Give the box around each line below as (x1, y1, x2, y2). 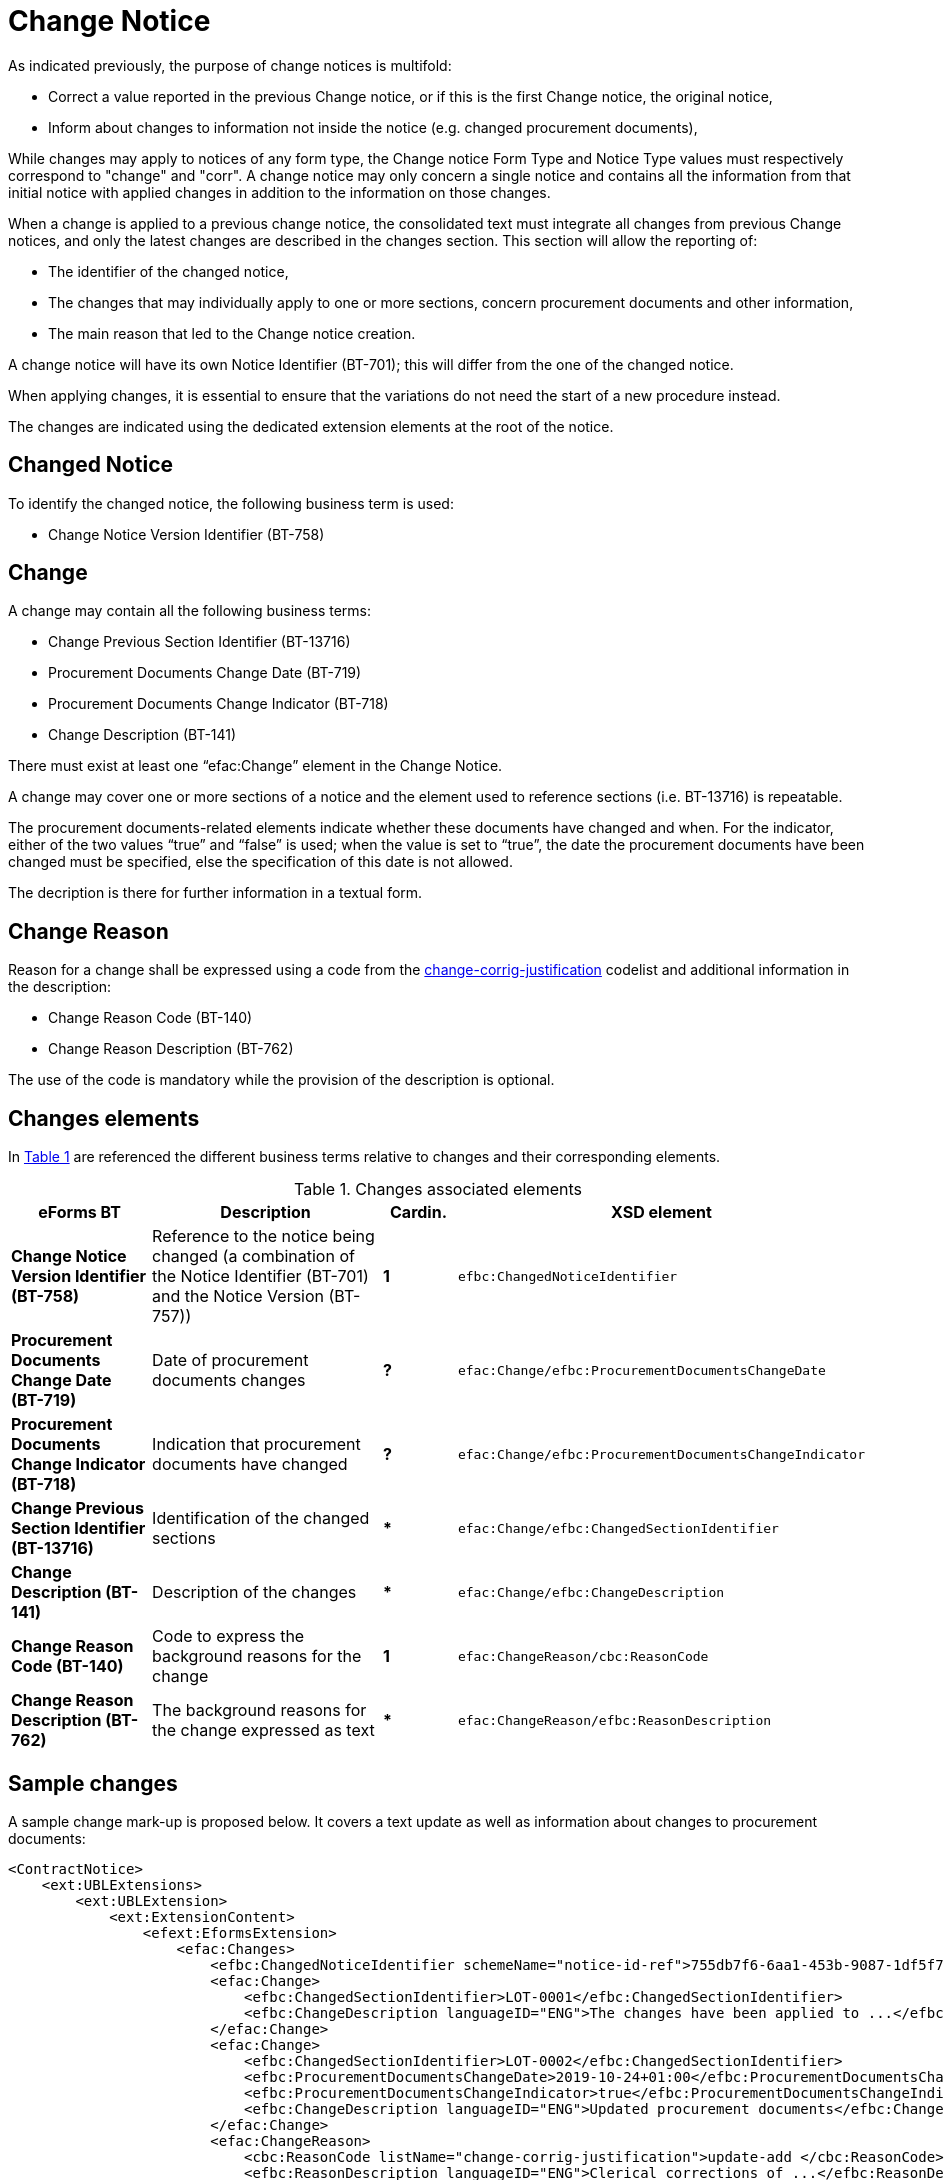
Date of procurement (152, 1350, 309, 1371)
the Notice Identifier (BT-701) (152, 1266, 369, 1287)
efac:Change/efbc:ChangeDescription (457, 1584, 725, 1600)
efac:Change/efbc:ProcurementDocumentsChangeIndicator (457, 1446, 865, 1462)
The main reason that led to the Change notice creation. (48, 324, 416, 342)
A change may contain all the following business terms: (8, 602, 372, 620)
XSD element (611, 1202, 712, 1223)
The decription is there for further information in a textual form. (8, 884, 423, 902)
